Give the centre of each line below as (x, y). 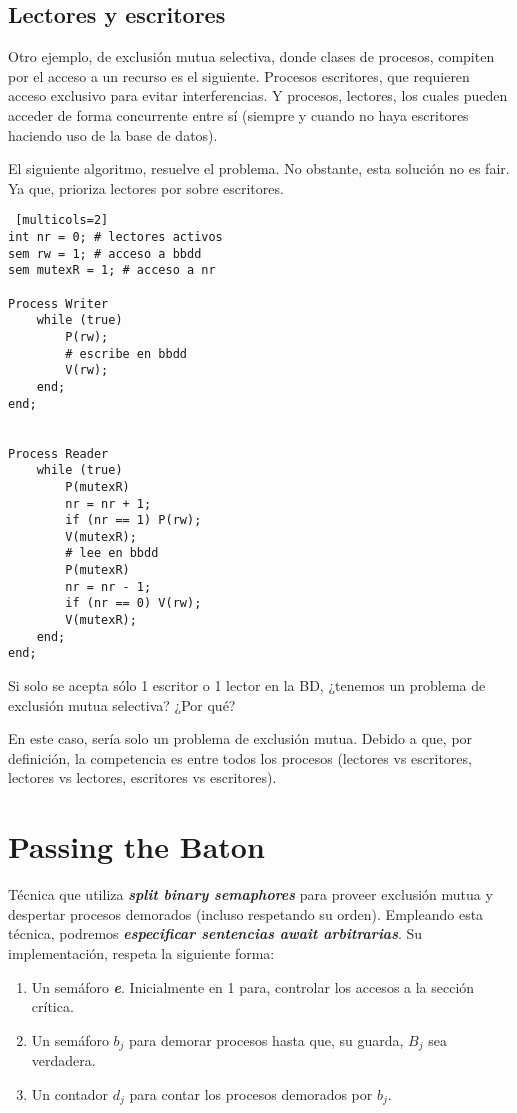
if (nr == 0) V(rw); (133, 603)
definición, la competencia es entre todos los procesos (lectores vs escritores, (240, 757)
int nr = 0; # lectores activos (115, 237)
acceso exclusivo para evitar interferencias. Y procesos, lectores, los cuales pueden (258, 95)
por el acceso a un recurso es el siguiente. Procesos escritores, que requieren (239, 75)
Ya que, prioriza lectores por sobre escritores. (146, 187)
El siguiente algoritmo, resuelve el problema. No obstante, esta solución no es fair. (259, 168)
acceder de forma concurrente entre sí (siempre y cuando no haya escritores (238, 114)
